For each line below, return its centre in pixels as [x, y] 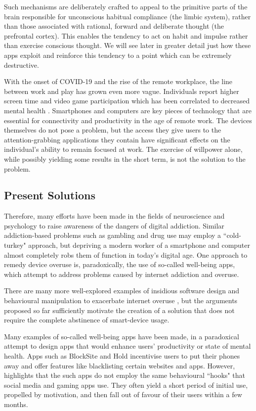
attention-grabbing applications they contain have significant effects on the [117, 139]
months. [16, 404]
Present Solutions [50, 195]
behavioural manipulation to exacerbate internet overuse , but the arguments [121, 300]
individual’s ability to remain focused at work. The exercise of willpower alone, [123, 149]
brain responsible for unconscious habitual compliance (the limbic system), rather [128, 16]
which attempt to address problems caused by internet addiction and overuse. [122, 274]
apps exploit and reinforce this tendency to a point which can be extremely [118, 55]
